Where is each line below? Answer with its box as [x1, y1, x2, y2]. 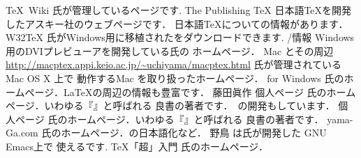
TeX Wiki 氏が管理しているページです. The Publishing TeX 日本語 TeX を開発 [6, 3, 352, 17]
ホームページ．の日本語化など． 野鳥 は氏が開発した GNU [61, 125, 327, 140]
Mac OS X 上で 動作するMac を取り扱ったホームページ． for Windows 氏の [6, 70, 344, 85]
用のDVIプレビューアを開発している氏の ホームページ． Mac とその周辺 [6, 43, 334, 58]
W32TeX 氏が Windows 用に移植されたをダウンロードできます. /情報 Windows [6, 30, 355, 45]
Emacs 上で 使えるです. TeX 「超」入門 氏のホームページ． [6, 139, 269, 153]
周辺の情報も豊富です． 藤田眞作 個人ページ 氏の [102, 84, 327, 99]
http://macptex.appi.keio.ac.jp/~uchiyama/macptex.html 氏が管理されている [6, 57, 342, 72]
